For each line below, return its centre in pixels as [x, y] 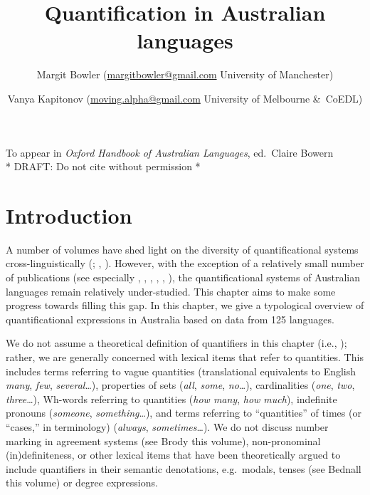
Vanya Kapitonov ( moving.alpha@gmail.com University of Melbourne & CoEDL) [185, 98]
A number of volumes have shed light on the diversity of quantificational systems [182, 249]
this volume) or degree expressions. [82, 483]
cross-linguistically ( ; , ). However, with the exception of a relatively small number [185, 263]
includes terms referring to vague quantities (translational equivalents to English [181, 371]
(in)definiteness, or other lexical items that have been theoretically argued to [173, 455]
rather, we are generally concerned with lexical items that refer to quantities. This [185, 356]
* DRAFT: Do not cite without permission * [103, 166]
